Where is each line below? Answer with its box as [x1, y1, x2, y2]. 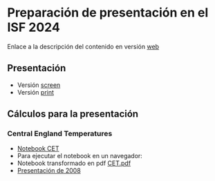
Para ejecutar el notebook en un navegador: [17, 152, 143, 160]
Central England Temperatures [7, 129, 113, 139]
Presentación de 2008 [17, 166, 81, 175]
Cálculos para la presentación [7, 108, 139, 120]
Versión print [17, 88, 54, 96]
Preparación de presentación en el [7, 5, 209, 21]
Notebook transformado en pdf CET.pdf [17, 159, 131, 167]
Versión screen [17, 81, 61, 89]
